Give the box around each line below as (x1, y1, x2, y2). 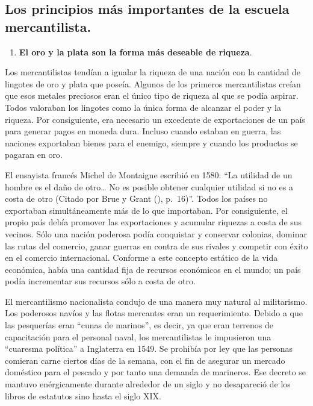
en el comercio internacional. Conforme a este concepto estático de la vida (5, 251, 278, 264)
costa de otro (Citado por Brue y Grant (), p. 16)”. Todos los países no (5, 192, 268, 205)
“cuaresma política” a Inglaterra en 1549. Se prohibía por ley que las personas (5, 342, 293, 355)
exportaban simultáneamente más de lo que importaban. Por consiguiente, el (5, 204, 288, 216)
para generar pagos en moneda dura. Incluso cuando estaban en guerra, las (5, 125, 281, 137)
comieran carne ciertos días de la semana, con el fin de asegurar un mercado (5, 354, 285, 366)
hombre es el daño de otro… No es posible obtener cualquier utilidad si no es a (5, 180, 293, 193)
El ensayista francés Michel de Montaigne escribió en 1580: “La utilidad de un (5, 168, 293, 181)
